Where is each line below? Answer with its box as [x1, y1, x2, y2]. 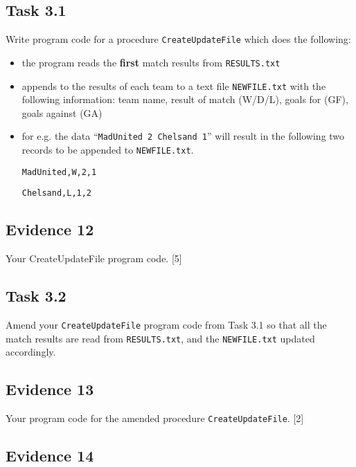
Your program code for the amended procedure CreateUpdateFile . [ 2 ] [6, 411, 304, 425]
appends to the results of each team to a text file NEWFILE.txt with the [21, 78, 326, 93]
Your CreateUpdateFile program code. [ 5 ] [6, 251, 182, 266]
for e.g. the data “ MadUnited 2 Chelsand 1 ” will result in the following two [21, 129, 345, 143]
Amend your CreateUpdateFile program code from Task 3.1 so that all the [6, 317, 327, 331]
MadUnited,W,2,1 [21, 167, 97, 177]
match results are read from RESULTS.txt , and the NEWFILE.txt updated [6, 331, 315, 345]
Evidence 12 [6, 219, 94, 240]
